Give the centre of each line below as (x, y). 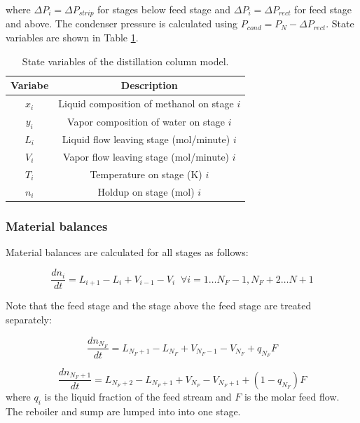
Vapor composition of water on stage (146, 121)
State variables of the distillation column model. (125, 61)
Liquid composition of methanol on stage (146, 103)
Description (149, 85)
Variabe (30, 85)
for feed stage (323, 9)
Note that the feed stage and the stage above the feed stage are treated (159, 305)
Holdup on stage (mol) (146, 191)
